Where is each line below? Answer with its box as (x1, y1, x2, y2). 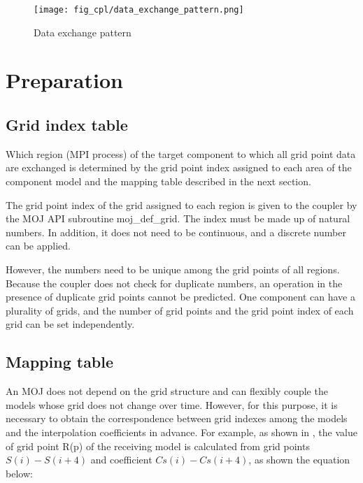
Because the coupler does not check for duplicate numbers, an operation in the (6, 275, 343, 290)
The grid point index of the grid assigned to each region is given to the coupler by (6, 197, 357, 212)
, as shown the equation (248, 452, 350, 467)
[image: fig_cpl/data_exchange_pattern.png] (34, 5, 244, 15)
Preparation (6, 66, 123, 94)
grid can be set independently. (6, 317, 135, 331)
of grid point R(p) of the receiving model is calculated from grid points (6, 438, 310, 453)
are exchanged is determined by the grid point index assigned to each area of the (6, 160, 352, 175)
